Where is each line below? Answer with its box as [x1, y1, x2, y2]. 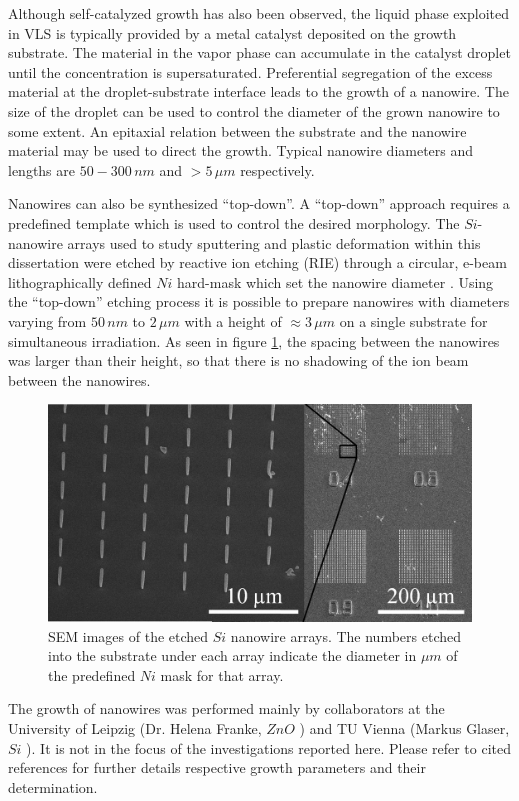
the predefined [48, 664, 136, 685]
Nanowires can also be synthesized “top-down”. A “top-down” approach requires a [8, 193, 510, 214]
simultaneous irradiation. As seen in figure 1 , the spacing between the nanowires [8, 330, 500, 351]
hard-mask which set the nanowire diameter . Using [177, 271, 494, 292]
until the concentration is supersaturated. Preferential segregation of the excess [8, 61, 493, 82]
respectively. [240, 159, 315, 180]
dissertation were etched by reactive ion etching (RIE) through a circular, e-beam [8, 252, 507, 273]
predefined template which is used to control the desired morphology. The [8, 212, 460, 233]
